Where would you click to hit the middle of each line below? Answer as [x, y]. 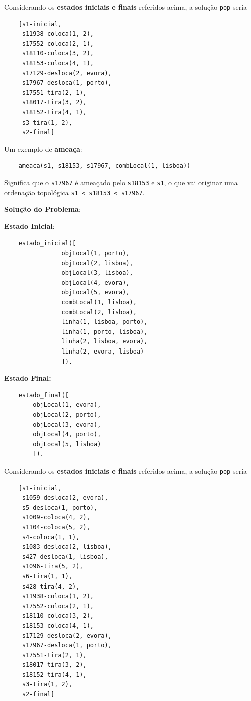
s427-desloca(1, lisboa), [65, 557]
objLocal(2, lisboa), [97, 263]
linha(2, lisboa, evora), [104, 342]
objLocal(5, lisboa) [67, 444]
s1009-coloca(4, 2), [56, 517]
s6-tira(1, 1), [47, 576]
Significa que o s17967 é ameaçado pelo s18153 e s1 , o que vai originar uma [121, 182]
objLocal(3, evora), [67, 425]
